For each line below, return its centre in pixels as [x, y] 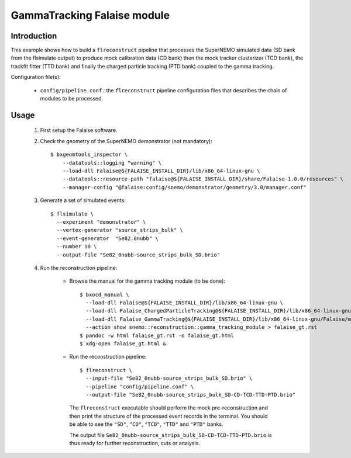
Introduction [34, 36]
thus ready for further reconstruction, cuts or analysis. [135, 443]
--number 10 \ [77, 247]
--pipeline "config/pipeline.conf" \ [140, 386]
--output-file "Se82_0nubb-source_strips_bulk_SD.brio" [138, 255]
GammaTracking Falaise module [90, 15]
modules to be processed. [72, 99]
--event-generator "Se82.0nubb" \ [108, 238]
